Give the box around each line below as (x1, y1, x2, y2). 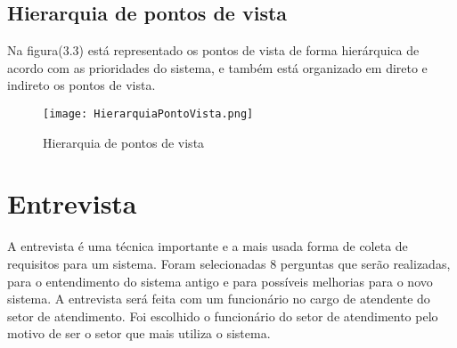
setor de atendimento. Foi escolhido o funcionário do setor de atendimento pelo (7, 306, 438, 325)
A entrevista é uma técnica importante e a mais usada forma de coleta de (7, 237, 408, 255)
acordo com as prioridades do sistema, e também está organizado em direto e (7, 58, 428, 77)
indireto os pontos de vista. (7, 76, 156, 94)
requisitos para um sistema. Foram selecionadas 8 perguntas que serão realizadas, (7, 254, 451, 272)
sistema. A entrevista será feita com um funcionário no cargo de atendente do (7, 289, 430, 308)
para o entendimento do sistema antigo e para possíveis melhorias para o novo (7, 271, 433, 290)
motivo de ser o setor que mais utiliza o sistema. (7, 324, 271, 343)
